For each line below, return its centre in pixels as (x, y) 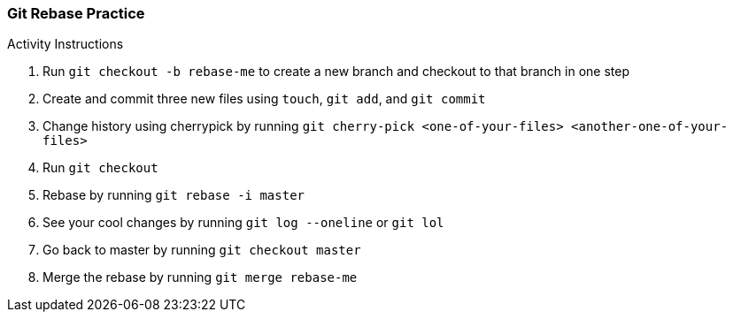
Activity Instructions (66, 44)
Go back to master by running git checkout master (202, 250)
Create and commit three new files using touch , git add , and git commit (264, 99)
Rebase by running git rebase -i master (174, 195)
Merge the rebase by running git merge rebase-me (200, 277)
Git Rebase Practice (76, 13)
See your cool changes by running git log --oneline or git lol (243, 223)
